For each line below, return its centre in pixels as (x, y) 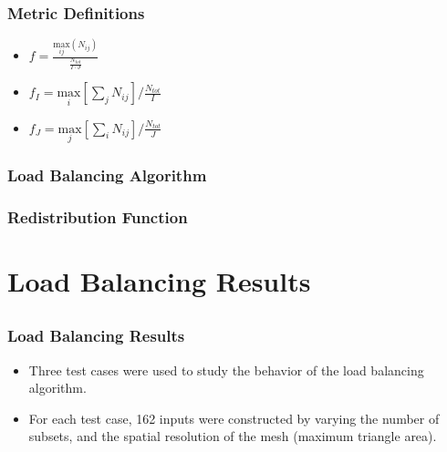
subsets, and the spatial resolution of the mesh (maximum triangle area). (233, 436)
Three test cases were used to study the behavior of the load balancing (226, 370)
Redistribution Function (98, 216)
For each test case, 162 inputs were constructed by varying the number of (234, 418)
